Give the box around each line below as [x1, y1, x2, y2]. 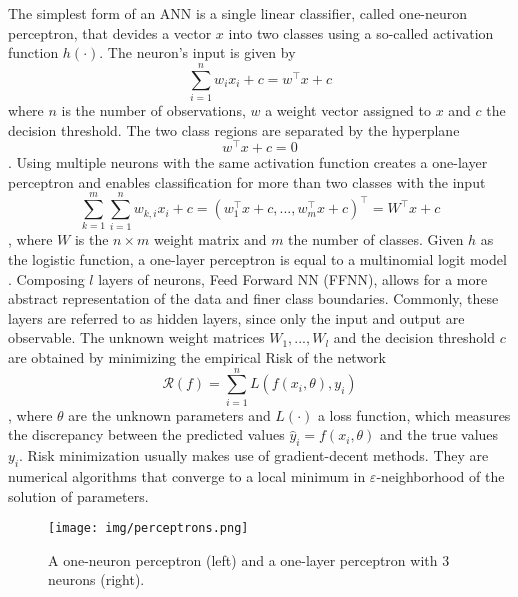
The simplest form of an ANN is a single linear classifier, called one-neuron [8, 3, 468, 23]
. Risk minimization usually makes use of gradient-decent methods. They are [19, 445, 489, 466]
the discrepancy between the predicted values [8, 424, 285, 445]
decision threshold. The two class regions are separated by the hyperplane [8, 119, 460, 140]
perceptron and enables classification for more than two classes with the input [8, 171, 486, 192]
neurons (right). [48, 569, 145, 590]
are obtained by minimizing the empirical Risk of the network [8, 347, 386, 368]
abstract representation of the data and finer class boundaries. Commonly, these [8, 288, 499, 309]
